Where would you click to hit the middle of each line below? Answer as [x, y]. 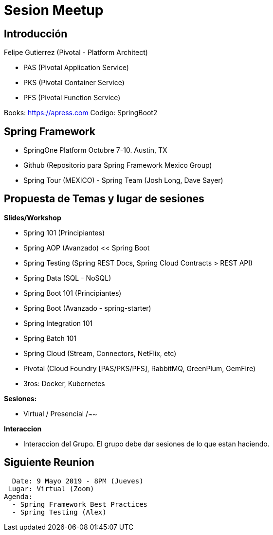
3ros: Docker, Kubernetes [64, 383]
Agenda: [18, 496]
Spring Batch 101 [50, 338]
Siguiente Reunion [49, 463]
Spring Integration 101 [58, 323]
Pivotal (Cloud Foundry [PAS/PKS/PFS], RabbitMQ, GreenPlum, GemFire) [140, 368]
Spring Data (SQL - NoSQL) [67, 278]
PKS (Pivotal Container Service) [74, 83]
